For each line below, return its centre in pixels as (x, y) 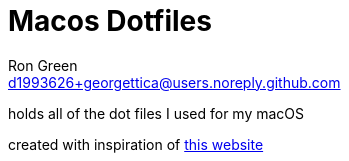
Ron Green (43, 65)
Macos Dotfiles (110, 21)
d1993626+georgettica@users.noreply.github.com (174, 82)
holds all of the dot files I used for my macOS (156, 113)
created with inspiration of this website (136, 144)
